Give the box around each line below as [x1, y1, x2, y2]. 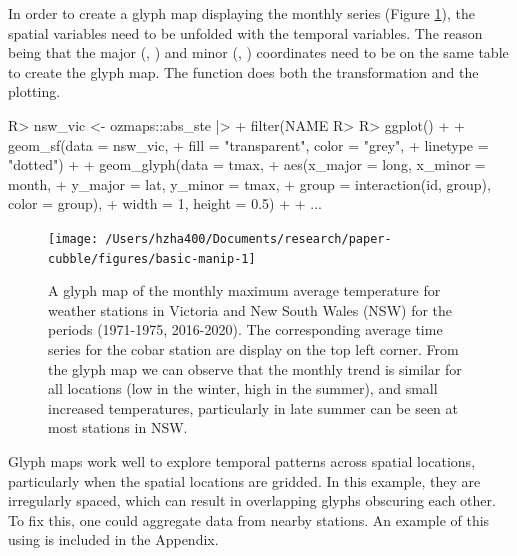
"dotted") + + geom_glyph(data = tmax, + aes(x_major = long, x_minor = [8, 154, 486, 175]
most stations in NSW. [48, 417, 188, 438]
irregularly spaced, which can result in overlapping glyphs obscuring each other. [8, 490, 496, 511]
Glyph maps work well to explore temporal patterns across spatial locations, [8, 451, 476, 471]
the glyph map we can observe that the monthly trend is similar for [48, 358, 462, 379]
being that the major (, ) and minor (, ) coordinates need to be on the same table [8, 42, 509, 63]
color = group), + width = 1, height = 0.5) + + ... [8, 193, 322, 214]
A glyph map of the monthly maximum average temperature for [48, 280, 441, 301]
